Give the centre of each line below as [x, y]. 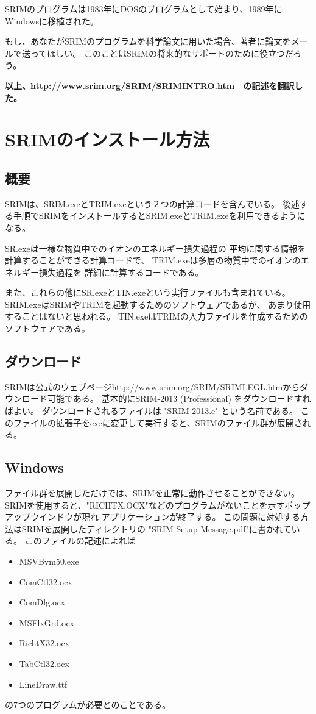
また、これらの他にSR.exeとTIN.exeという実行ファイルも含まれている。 [148, 292]
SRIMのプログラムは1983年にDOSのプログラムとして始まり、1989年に [144, 9]
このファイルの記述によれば [80, 541]
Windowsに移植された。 [52, 20]
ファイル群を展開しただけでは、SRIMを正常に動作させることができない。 [152, 493]
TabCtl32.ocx [44, 663]
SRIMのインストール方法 [107, 139]
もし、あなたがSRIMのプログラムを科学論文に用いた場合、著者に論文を [148, 41]
